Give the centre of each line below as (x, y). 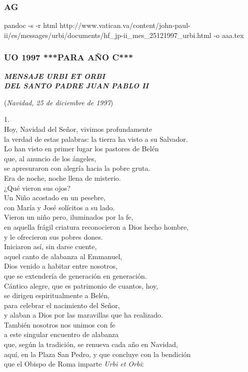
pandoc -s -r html (31, 25)
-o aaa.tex (229, 35)
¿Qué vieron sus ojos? (37, 187)
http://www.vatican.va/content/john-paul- (125, 25)
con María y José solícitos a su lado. (59, 207)
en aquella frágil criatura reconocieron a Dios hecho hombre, (96, 226)
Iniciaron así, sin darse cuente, (50, 246)
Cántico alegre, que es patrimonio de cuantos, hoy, (81, 285)
